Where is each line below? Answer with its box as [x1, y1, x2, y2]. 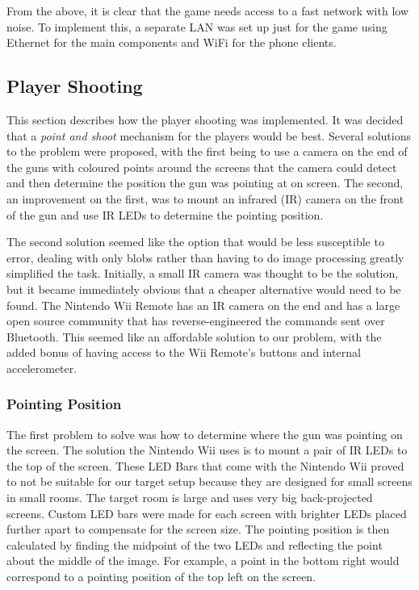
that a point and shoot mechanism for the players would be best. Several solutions [6, 127, 411, 144]
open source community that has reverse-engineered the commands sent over [6, 312, 385, 329]
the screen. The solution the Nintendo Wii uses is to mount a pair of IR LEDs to [6, 441, 408, 458]
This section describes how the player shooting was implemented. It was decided [6, 111, 404, 128]
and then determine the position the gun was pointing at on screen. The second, [6, 174, 404, 191]
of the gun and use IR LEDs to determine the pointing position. [6, 206, 324, 223]
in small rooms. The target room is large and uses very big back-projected [6, 489, 373, 506]
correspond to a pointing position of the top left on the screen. [6, 568, 316, 585]
